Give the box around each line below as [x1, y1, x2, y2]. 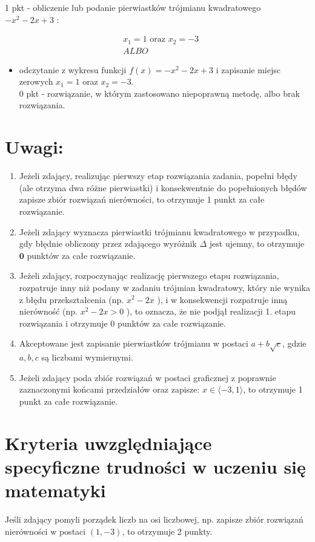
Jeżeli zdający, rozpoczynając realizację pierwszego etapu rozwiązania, [19, 269, 279, 282]
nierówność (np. [19, 305, 78, 318]
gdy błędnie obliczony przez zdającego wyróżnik [19, 237, 197, 250]
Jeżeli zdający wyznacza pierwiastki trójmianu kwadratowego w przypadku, [19, 225, 300, 238]
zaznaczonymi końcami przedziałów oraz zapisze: [19, 383, 200, 396]
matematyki [5, 478, 106, 503]
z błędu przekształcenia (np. [19, 293, 124, 305]
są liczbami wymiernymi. [41, 351, 133, 364]
